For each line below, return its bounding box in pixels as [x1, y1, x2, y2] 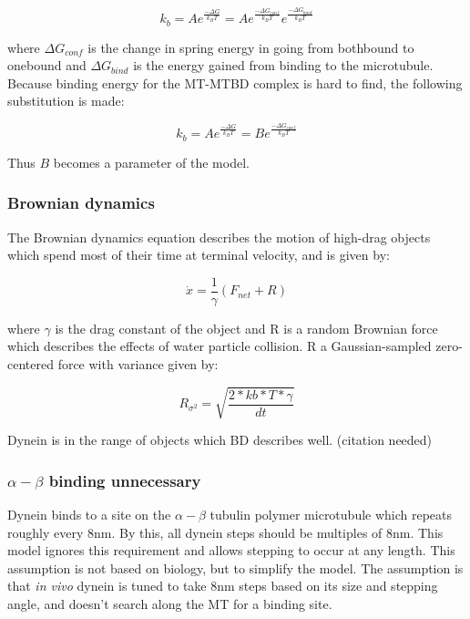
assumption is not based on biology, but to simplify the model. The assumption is [7, 558, 464, 577]
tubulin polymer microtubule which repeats [209, 505, 453, 524]
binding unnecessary [48, 469, 201, 491]
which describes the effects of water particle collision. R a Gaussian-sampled [7, 336, 432, 356]
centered [7, 355, 54, 374]
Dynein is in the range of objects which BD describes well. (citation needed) [7, 430, 433, 449]
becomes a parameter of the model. [53, 152, 250, 171]
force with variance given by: [57, 355, 219, 374]
